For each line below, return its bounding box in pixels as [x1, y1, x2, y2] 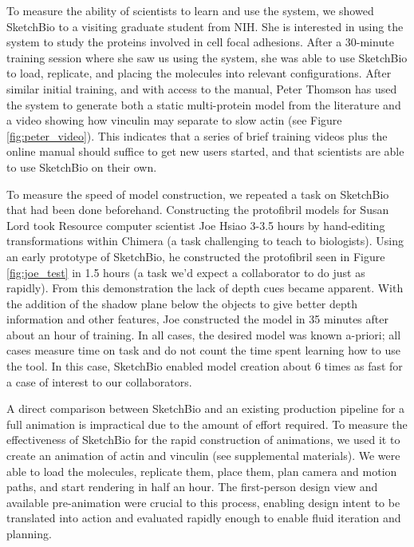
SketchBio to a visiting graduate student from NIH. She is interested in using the [6, 18, 404, 34]
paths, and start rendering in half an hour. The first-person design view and [6, 478, 378, 495]
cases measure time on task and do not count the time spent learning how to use [6, 342, 400, 359]
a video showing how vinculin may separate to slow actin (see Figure [6, 112, 342, 129]
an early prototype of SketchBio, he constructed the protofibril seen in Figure [6, 248, 385, 264]
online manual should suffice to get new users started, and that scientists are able [6, 143, 404, 160]
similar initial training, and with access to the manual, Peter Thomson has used [6, 80, 397, 97]
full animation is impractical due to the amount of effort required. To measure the [6, 415, 408, 432]
